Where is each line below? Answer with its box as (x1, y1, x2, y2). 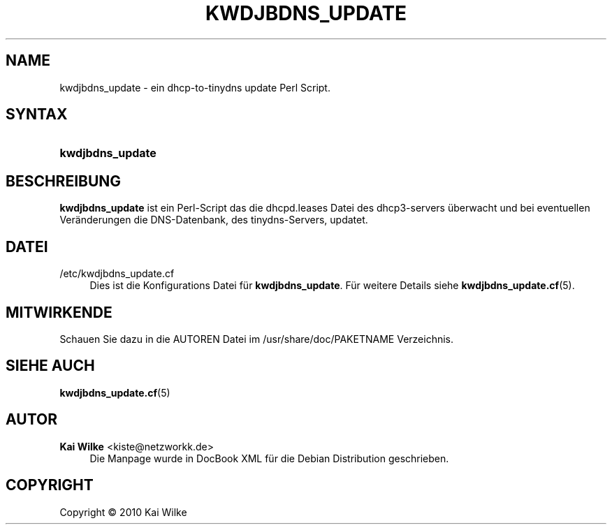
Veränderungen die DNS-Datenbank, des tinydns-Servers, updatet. (59, 214, 368, 226)
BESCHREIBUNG (6, 172, 122, 190)
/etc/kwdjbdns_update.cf (59, 267, 175, 280)
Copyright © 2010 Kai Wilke (59, 506, 187, 518)
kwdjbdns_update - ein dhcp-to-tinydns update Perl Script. (59, 81, 330, 94)
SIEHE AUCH (6, 357, 95, 375)
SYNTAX (6, 105, 68, 124)
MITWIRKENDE (6, 303, 112, 321)
